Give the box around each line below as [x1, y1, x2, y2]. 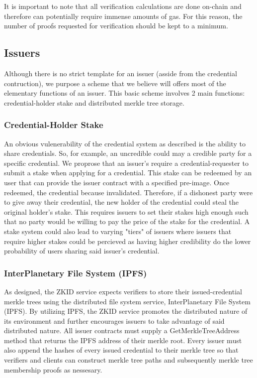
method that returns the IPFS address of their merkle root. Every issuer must [4, 335, 242, 345]
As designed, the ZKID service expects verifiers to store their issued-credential [4, 286, 242, 296]
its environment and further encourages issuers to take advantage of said [4, 315, 225, 326]
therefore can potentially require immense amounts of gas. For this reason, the [4, 10, 243, 21]
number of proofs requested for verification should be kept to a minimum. [4, 20, 228, 31]
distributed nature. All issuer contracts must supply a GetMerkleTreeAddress [4, 325, 240, 336]
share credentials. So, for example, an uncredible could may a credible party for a [4, 148, 252, 158]
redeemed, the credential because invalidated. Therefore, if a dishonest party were [4, 187, 253, 197]
